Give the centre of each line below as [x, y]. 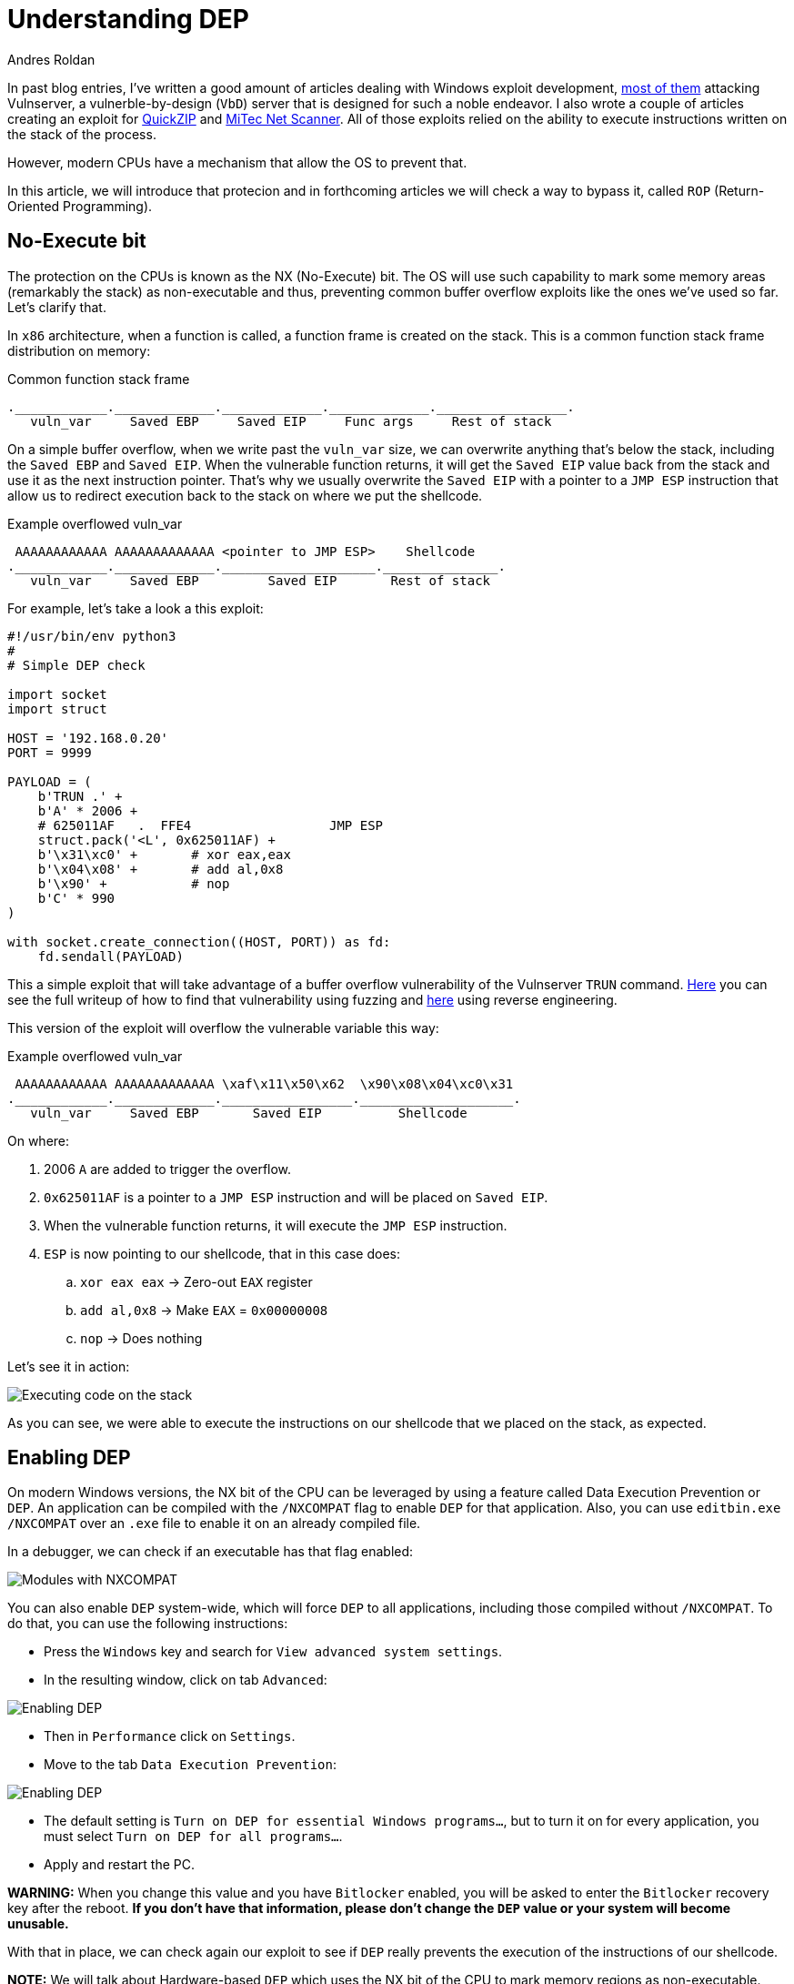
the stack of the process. [82, 134]
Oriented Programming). [80, 206]
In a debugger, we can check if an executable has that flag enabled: [211, 1552]
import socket [57, 694]
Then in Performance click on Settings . [170, 1736]
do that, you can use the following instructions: [148, 1624]
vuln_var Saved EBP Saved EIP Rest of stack [261, 580]
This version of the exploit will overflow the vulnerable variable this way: [223, 1027]
